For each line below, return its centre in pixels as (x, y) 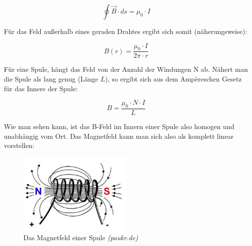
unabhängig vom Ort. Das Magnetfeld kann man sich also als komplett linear (119, 136)
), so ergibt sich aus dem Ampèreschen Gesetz (173, 79)
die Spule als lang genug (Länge (51, 79)
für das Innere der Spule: (41, 88)
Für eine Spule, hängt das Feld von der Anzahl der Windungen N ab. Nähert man (126, 69)
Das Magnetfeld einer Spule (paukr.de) (81, 238)
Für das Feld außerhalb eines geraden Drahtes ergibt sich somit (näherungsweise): (126, 31)
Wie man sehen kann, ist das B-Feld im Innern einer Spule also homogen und (119, 126)
